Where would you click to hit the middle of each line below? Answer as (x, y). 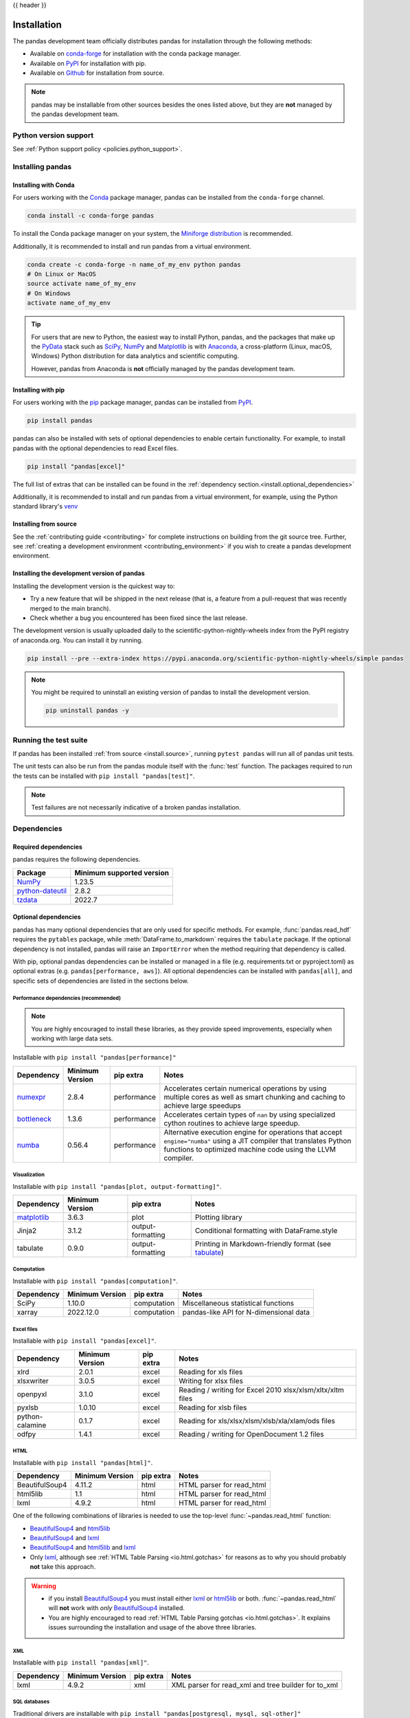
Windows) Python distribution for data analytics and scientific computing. (135, 356)
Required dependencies (47, 847)
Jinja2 (27, 1231)
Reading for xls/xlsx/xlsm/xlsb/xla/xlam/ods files (257, 1420)
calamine (32, 1425)
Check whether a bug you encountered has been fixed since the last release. (139, 618)
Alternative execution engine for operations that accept (253, 1132)
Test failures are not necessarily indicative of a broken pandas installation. (136, 807)
